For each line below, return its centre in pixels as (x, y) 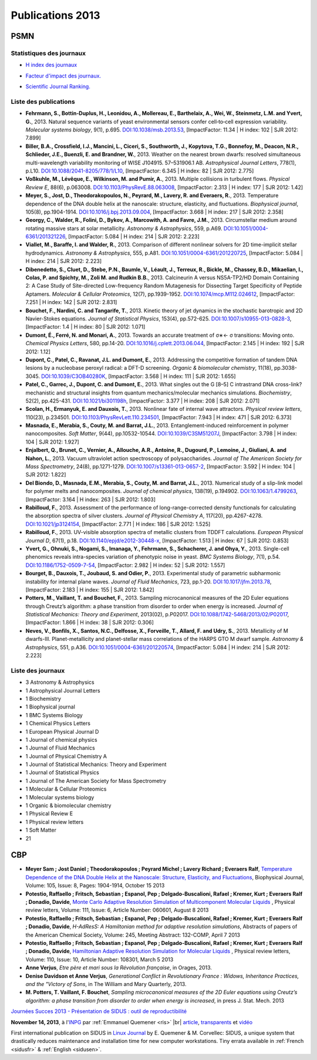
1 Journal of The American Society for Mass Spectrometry (96, 781)
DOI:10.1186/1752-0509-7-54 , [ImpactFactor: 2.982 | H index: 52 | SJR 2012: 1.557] (125, 565)
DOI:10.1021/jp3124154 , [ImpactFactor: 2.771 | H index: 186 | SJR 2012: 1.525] (118, 524)
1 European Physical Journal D (62, 731)
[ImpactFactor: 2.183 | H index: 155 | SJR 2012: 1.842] (90, 589)
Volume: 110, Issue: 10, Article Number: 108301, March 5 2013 (100, 959)
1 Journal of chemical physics (61, 740)
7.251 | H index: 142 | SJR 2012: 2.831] (71, 302)
